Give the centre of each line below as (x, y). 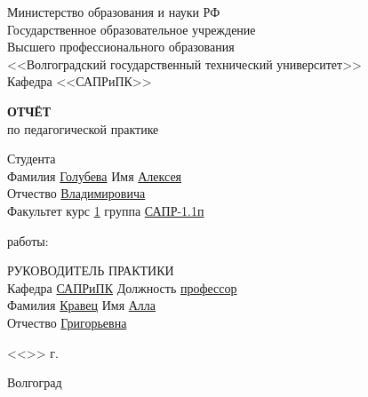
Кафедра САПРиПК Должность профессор (122, 287)
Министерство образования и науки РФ (114, 12)
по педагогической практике (83, 128)
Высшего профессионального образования (121, 47)
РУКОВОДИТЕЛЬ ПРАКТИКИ (91, 270)
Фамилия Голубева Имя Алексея (95, 175)
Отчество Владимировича (76, 193)
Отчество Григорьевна (67, 322)
